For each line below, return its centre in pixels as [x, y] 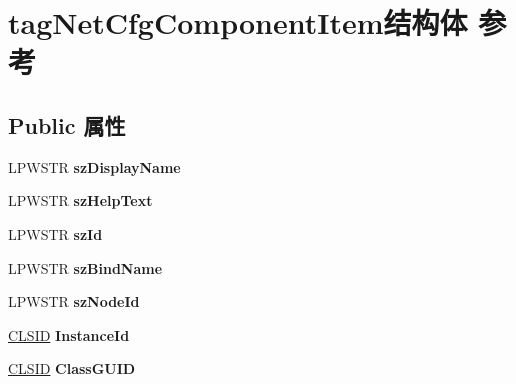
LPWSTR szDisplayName [94, 166]
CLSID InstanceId [69, 334]
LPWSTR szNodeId [74, 301]
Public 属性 [67, 124]
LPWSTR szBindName [85, 267]
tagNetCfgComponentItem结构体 [238, 22]
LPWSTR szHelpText [80, 200]
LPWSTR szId [55, 233]
